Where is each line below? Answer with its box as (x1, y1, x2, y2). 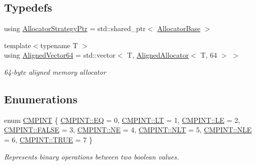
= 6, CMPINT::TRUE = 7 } (4, 134, 93, 144)
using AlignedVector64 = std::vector (4, 50, 116, 60)
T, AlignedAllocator (127, 50, 189, 60)
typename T (40, 40, 78, 50)
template (4, 40, 31, 50)
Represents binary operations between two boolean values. (4, 151, 179, 161)
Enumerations (4, 91, 78, 106)
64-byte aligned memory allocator (4, 66, 106, 77)
